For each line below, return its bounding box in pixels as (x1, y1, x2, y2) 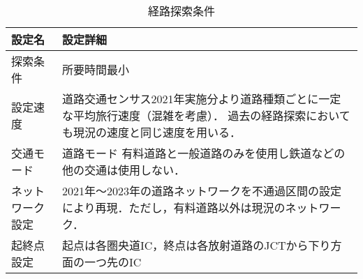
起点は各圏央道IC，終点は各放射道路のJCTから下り (61, 237, 331, 253)
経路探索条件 (147, 3, 215, 19)
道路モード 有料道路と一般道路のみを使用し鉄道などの (61, 145, 346, 161)
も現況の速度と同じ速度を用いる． (61, 124, 241, 140)
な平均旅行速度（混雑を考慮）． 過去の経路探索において (61, 107, 350, 123)
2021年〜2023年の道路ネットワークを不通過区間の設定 (61, 183, 341, 199)
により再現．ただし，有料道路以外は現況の (61, 199, 286, 216)
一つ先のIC (84, 254, 142, 270)
